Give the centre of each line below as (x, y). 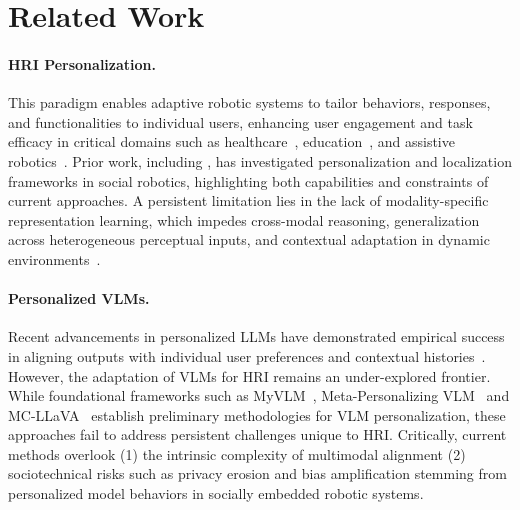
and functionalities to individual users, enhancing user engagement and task (240, 121)
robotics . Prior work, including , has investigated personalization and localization (260, 160)
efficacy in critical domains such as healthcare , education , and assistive (231, 141)
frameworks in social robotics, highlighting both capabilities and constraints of (248, 180)
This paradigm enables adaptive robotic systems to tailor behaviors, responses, (249, 102)
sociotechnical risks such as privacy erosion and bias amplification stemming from (257, 473)
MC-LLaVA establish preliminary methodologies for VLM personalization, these (257, 414)
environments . (54, 258)
